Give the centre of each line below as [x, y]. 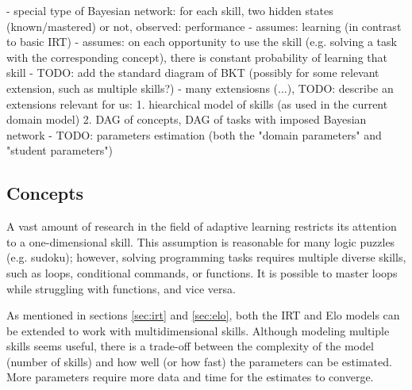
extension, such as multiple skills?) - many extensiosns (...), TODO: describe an [200, 88]
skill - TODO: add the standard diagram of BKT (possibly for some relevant [193, 73]
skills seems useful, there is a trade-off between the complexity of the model [190, 346]
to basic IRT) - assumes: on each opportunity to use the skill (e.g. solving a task [202, 42]
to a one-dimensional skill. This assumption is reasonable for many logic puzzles [201, 241]
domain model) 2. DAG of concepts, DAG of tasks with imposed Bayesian [187, 119]
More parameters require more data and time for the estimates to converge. [190, 377]
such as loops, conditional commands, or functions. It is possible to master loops [202, 272]
